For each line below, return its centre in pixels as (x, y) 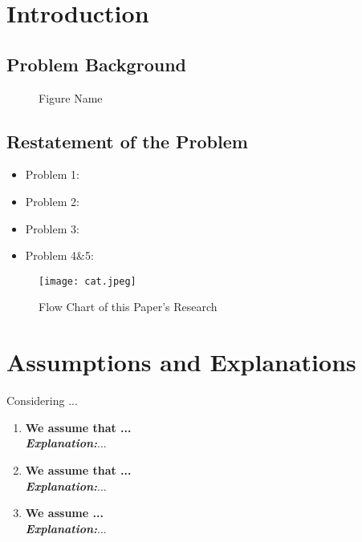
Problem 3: (52, 228)
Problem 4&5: (59, 255)
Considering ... (42, 400)
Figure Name (71, 97)
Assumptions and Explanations (181, 362)
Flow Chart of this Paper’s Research (128, 307)
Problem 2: (52, 201)
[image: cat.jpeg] (87, 281)
